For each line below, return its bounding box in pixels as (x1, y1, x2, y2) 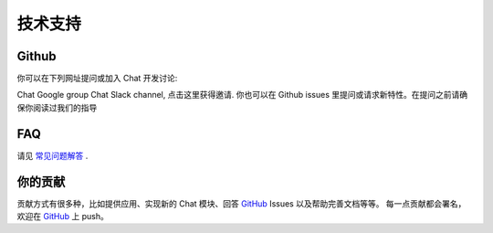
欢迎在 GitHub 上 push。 (16, 211, 110, 222)
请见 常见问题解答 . (16, 150, 89, 161)
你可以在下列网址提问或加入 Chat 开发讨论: (16, 73, 178, 84)
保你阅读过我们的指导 (16, 101, 98, 113)
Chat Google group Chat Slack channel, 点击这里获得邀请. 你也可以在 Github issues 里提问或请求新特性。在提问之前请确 (16, 90, 468, 101)
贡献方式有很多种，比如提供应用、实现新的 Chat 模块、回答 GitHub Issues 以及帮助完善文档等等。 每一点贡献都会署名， (16, 197, 467, 209)
